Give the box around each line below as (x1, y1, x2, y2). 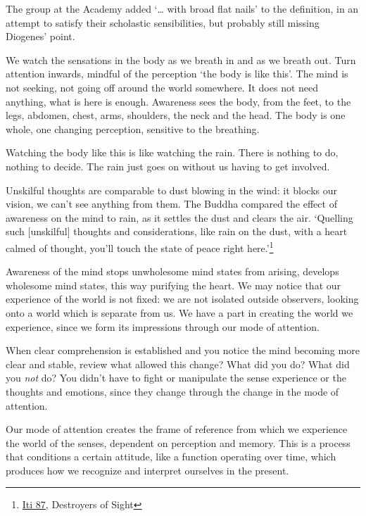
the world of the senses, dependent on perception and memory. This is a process (6, 435, 351, 450)
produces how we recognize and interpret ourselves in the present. (6, 462, 289, 477)
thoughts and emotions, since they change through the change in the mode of (6, 384, 339, 398)
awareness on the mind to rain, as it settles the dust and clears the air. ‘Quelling (6, 210, 353, 225)
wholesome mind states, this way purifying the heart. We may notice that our (6, 277, 341, 292)
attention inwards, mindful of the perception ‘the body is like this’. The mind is (6, 66, 348, 81)
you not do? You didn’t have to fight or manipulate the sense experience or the (6, 370, 346, 385)
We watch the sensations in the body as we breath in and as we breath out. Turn (6, 52, 356, 67)
